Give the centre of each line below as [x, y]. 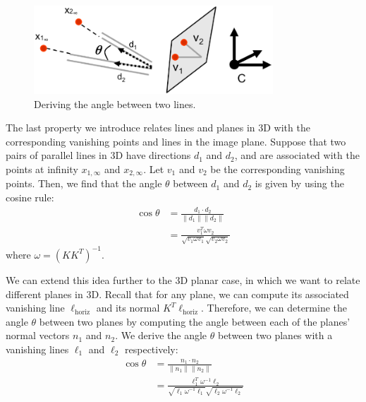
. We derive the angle [161, 335]
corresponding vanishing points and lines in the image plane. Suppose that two [176, 141]
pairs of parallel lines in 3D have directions [98, 155]
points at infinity [42, 169]
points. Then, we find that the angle [84, 183]
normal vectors [38, 335]
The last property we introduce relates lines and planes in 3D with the [158, 128]
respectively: [152, 349]
